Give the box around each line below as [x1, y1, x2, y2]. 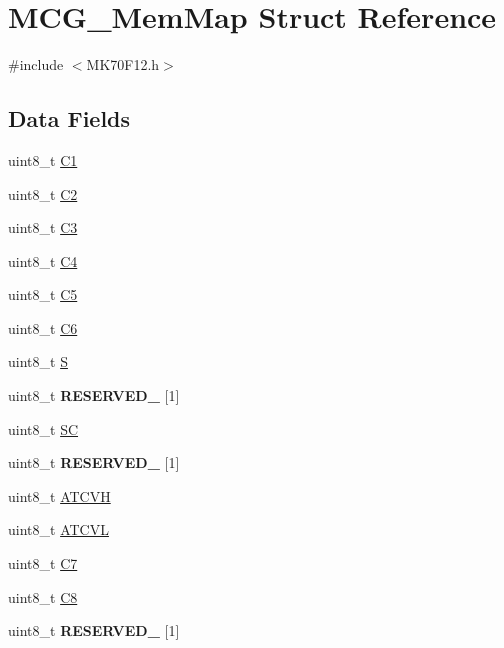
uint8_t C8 [8, 586, 78, 607]
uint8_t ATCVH [8, 485, 111, 506]
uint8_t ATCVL [8, 519, 109, 540]
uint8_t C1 [8, 149, 78, 170]
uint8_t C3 [8, 217, 78, 238]
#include [8, 54, 64, 75]
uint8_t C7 [8, 553, 78, 574]
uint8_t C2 [8, 183, 78, 204]
